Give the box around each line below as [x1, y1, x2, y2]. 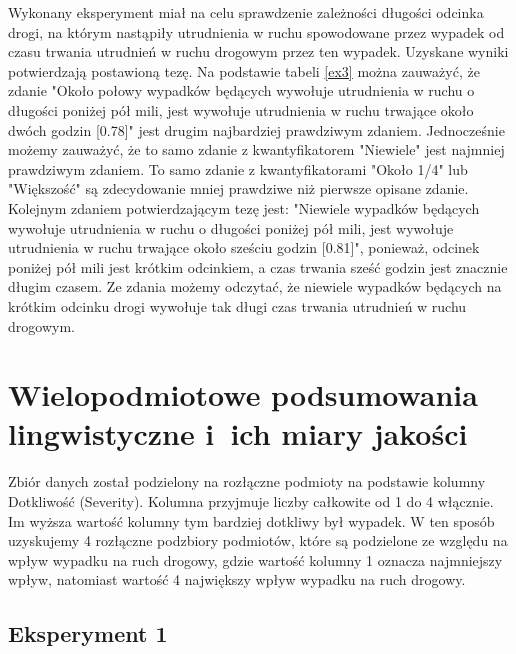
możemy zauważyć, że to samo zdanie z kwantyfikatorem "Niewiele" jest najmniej [8, 139, 505, 160]
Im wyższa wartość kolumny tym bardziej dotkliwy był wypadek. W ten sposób [8, 510, 495, 531]
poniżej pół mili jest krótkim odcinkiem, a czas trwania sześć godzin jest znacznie [8, 256, 508, 277]
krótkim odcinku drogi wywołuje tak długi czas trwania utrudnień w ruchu [8, 295, 467, 316]
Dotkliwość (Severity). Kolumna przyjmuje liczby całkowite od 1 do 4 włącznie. [8, 491, 494, 511]
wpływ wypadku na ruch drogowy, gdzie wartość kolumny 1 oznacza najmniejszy [8, 549, 503, 570]
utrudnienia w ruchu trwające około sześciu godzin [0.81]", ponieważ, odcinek [8, 237, 480, 258]
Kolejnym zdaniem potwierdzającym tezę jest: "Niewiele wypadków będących [8, 197, 480, 218]
